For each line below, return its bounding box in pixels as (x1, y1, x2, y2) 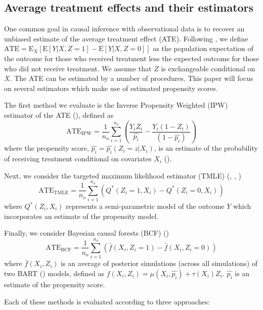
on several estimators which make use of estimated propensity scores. (4, 82, 218, 93)
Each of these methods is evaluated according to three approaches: (4, 296, 210, 306)
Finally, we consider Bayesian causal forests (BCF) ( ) (4, 228, 169, 238)
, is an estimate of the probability (154, 143, 258, 153)
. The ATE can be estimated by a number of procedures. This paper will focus (10, 73, 253, 83)
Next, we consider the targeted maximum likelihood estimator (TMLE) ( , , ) (4, 170, 241, 181)
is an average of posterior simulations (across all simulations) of (61, 258, 258, 269)
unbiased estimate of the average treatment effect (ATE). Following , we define (4, 33, 248, 43)
